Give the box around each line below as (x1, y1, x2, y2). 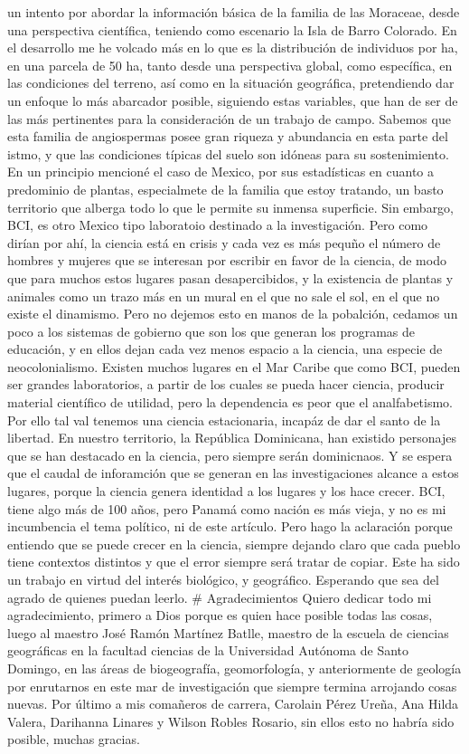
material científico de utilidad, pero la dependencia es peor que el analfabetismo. (7, 393, 454, 412)
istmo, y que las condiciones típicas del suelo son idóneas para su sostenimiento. (7, 144, 449, 163)
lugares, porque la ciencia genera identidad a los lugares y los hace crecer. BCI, (7, 482, 446, 501)
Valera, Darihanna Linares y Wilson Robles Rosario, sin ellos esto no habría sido (7, 711, 455, 730)
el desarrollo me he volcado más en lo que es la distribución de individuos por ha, (7, 38, 458, 57)
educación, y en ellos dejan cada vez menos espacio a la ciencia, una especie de (7, 339, 443, 358)
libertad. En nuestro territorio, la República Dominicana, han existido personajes (7, 428, 457, 447)
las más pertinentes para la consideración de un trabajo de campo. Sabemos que (7, 109, 451, 128)
